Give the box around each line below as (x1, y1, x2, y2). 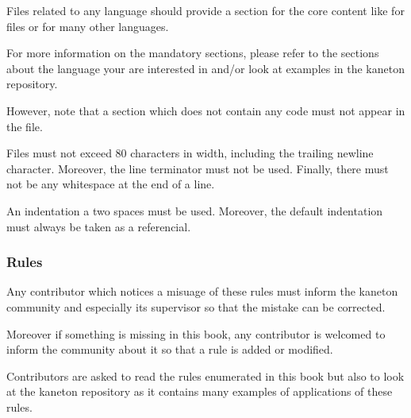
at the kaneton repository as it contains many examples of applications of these (6, 383, 393, 400)
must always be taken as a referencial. (6, 218, 191, 234)
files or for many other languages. (6, 17, 169, 34)
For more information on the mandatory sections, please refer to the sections (6, 45, 379, 61)
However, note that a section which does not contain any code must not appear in (6, 102, 405, 118)
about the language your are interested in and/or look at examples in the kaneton (6, 60, 405, 76)
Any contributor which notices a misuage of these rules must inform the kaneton (6, 283, 398, 300)
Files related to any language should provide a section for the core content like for (6, 2, 405, 18)
